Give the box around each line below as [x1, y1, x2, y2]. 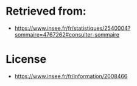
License [5, 52, 47, 66]
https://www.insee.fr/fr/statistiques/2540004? [14, 24, 131, 32]
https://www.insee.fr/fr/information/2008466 [14, 72, 128, 80]
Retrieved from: [5, 4, 86, 18]
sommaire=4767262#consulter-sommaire [14, 30, 120, 38]
